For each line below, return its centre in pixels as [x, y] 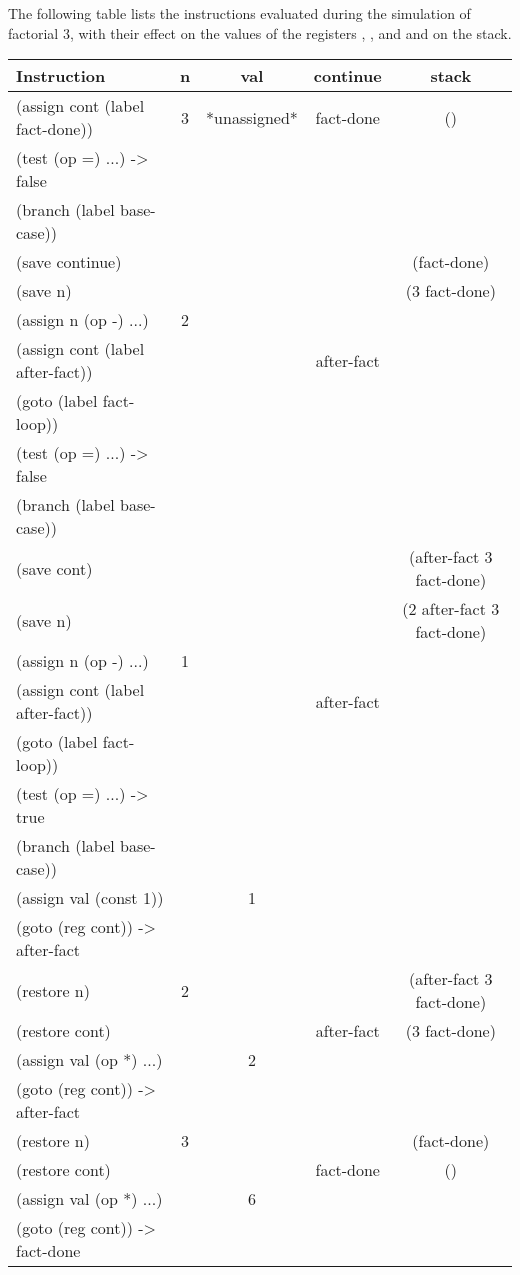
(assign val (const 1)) [90, 898]
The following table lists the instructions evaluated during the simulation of [239, 13]
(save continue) [69, 262]
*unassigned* [252, 117]
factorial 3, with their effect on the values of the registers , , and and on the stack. [260, 32]
